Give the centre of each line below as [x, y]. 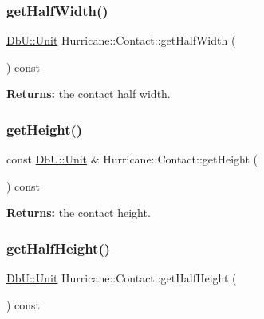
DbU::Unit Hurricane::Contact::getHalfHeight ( [122, 278]
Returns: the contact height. [79, 213]
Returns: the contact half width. [89, 94]
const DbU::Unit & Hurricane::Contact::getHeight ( [132, 159]
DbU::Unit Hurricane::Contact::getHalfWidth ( [121, 40]
